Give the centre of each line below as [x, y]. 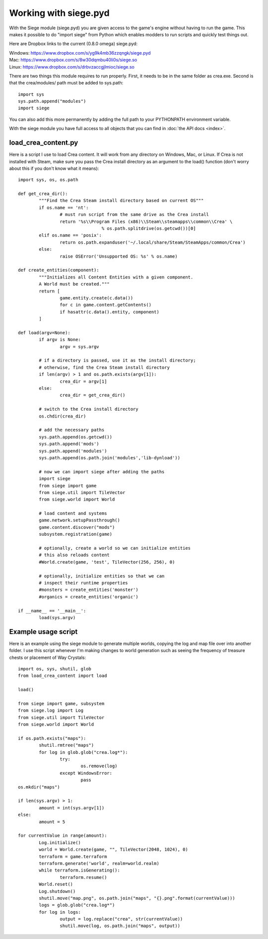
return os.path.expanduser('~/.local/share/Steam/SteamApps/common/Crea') [153, 242]
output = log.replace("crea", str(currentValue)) [121, 919]
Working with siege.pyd [59, 13]
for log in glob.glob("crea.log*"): [84, 752]
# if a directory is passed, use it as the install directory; [117, 361]
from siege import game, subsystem [61, 703]
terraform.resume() [83, 877]
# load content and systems [73, 513]
